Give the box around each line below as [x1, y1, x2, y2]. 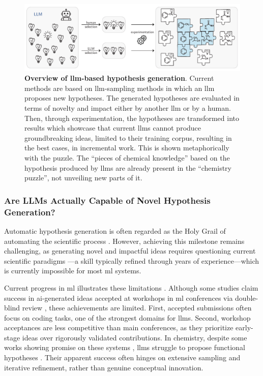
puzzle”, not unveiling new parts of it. [24, 172, 142, 183]
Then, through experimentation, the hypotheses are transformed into [24, 112, 240, 123]
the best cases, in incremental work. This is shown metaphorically [24, 142, 229, 153]
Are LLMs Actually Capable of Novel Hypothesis [4, 194, 211, 206]
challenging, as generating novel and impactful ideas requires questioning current [4, 245, 256, 256]
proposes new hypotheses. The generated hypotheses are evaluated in [24, 92, 240, 103]
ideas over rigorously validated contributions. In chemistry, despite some [22, 332, 247, 342]
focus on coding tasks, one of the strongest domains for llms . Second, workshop [4, 312, 251, 323]
